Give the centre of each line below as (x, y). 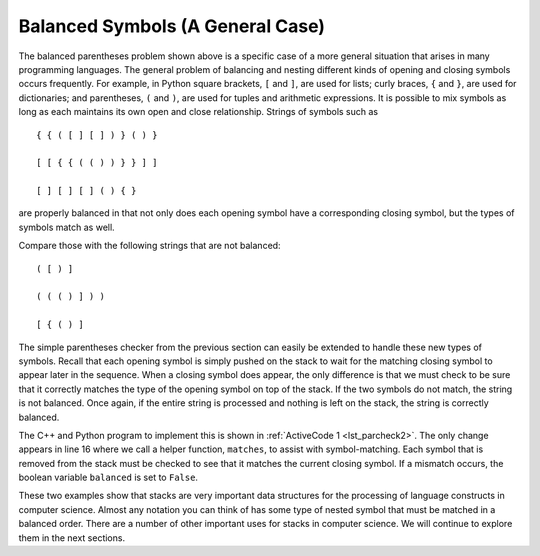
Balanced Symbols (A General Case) (171, 26)
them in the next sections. (71, 537)
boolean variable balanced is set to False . (108, 477)
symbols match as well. (66, 227)
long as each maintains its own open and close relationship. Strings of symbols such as (198, 112)
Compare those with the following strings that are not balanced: (149, 246)
